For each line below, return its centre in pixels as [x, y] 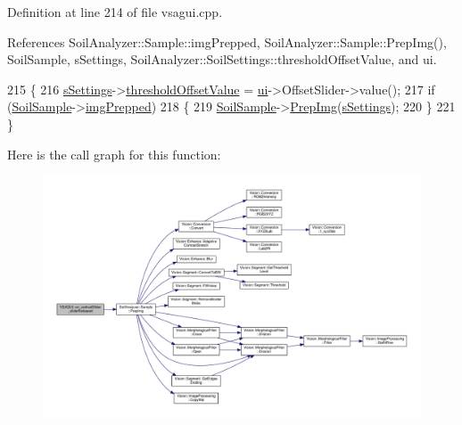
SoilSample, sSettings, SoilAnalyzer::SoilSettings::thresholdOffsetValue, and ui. [222, 59]
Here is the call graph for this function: [114, 154]
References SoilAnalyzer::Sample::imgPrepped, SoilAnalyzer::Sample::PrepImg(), [227, 41]
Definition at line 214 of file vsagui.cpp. [115, 12]
